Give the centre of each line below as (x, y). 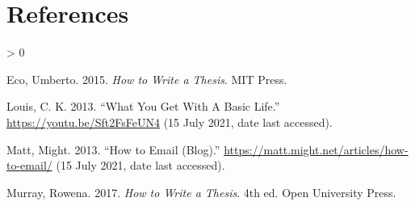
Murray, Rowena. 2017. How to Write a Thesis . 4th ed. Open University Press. (201, 192)
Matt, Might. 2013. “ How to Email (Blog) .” (113, 149)
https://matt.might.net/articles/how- (316, 149)
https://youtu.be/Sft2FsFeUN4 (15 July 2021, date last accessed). (170, 122)
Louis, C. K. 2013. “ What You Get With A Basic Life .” (143, 106)
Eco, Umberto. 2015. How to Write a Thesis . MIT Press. (147, 79)
